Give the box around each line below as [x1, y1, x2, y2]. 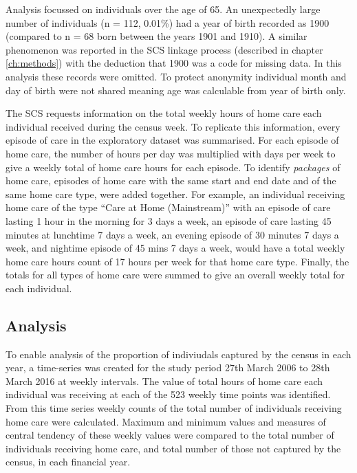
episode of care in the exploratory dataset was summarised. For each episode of [6, 133, 339, 147]
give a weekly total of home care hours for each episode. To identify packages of [6, 159, 340, 174]
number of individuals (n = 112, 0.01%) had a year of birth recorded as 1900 [6, 15, 329, 30]
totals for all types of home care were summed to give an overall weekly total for [6, 267, 345, 282]
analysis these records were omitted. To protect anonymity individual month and [6, 69, 347, 83]
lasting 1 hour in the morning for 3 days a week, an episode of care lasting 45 [6, 213, 332, 228]
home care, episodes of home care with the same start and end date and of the [6, 173, 336, 188]
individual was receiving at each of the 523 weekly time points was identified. [6, 387, 331, 401]
